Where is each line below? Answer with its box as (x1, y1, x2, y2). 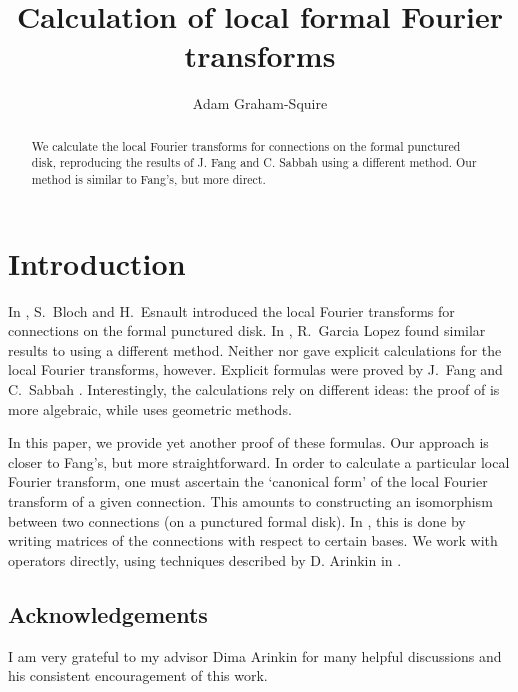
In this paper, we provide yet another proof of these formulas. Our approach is (8, 432, 489, 453)
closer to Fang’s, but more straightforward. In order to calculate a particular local (8, 451, 510, 472)
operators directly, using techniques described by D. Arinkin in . (8, 549, 402, 570)
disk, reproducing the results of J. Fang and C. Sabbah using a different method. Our (31, 154, 477, 171)
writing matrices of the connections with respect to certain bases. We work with (8, 530, 498, 551)
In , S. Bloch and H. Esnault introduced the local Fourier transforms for (8, 300, 455, 321)
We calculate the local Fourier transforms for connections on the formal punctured (31, 137, 461, 154)
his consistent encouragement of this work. (8, 665, 268, 686)
